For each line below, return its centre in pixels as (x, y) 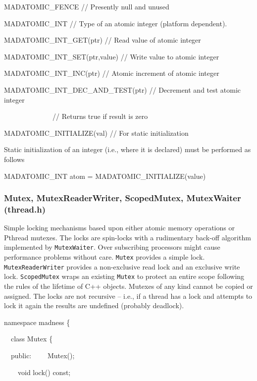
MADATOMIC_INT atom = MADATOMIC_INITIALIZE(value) (105, 176)
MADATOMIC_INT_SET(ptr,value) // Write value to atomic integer (112, 56)
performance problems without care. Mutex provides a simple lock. (104, 257)
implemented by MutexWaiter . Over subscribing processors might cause (112, 247)
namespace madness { (37, 322)
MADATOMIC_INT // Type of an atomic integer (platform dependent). (116, 23)
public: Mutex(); (43, 355)
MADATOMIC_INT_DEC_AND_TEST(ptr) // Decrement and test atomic (123, 89)
